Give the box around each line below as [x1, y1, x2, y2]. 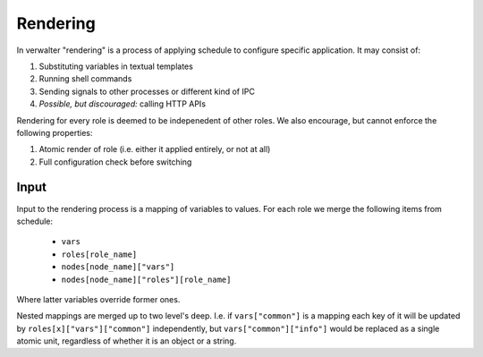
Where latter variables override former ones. [16, 293, 181, 304]
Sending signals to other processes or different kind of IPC [38, 86, 255, 97]
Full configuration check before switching [38, 157, 192, 167]
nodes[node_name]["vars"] [61, 262, 175, 272]
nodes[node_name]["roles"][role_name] [61, 274, 232, 285]
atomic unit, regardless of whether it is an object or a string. [16, 336, 237, 346]
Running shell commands [38, 73, 132, 84]
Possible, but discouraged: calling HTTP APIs [38, 98, 206, 109]
